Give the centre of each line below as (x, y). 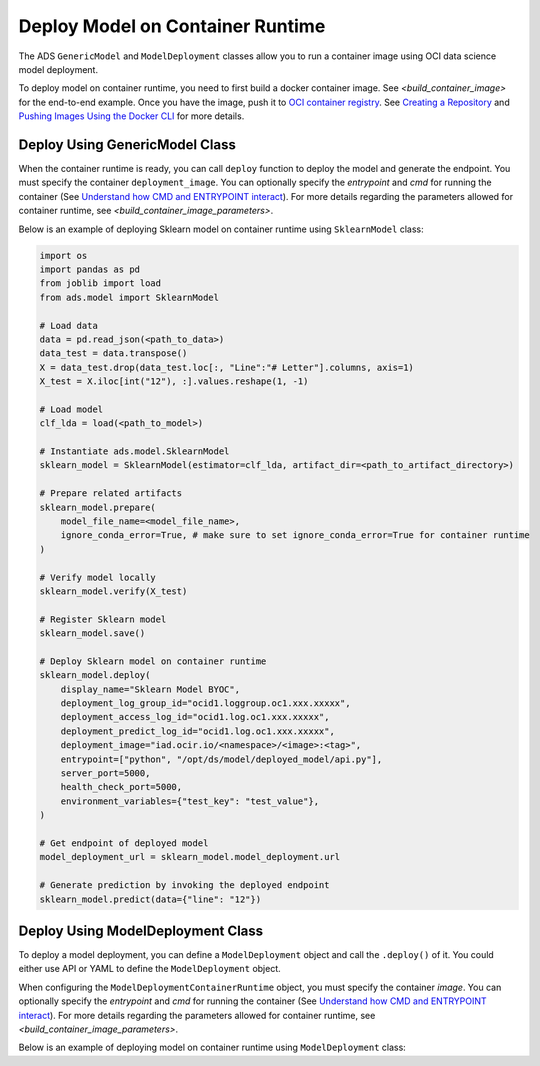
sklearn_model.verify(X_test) (113, 591)
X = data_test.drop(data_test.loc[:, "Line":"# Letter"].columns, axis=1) (227, 367)
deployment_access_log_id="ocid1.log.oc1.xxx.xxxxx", (195, 717)
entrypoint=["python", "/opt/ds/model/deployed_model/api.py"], (221, 759)
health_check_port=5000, (121, 787)
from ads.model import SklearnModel (129, 297)
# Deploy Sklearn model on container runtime (153, 661)
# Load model (71, 409)
